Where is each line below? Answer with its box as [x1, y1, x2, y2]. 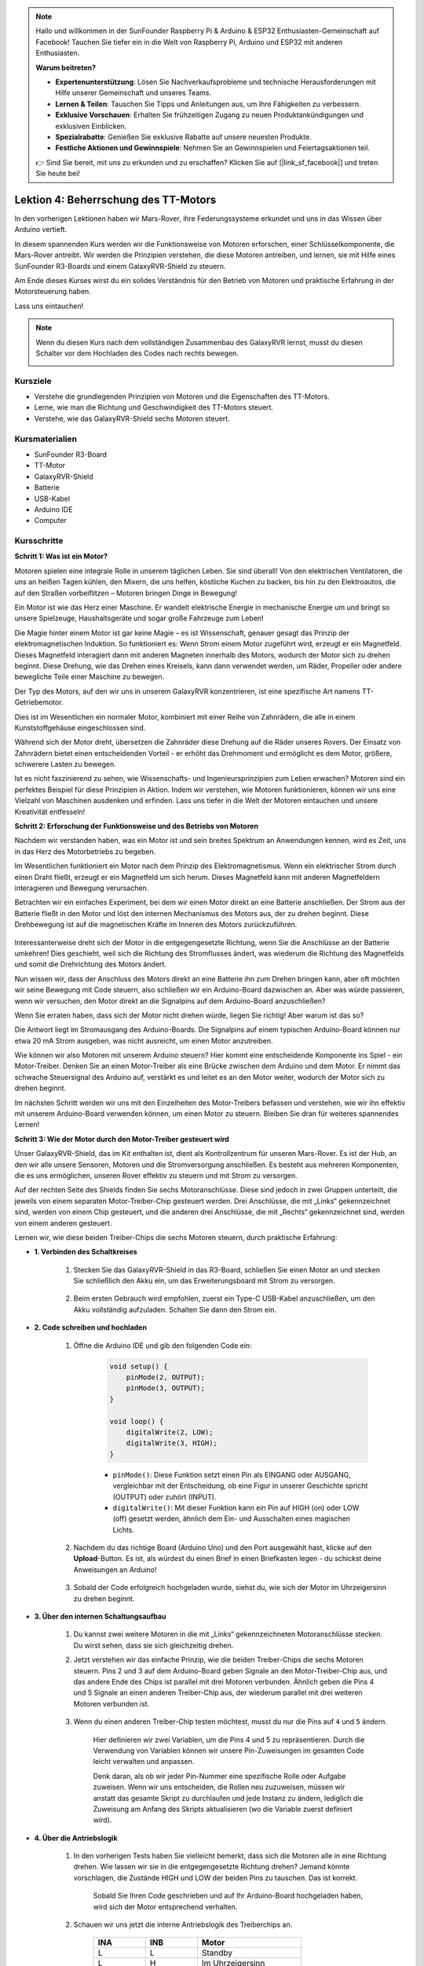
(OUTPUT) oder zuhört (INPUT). [112, 1492, 217, 1501]
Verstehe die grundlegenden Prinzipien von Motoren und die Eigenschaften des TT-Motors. [34, 392, 330, 401]
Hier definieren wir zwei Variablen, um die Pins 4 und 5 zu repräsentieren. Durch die [93, 1735, 365, 1744]
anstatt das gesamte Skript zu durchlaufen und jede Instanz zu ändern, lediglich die [93, 1793, 364, 1802]
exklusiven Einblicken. [55, 121, 127, 131]
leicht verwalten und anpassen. [93, 1757, 195, 1766]
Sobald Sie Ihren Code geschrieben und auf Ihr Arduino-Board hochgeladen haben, [93, 1891, 364, 1901]
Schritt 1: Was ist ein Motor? [14, 551, 108, 561]
